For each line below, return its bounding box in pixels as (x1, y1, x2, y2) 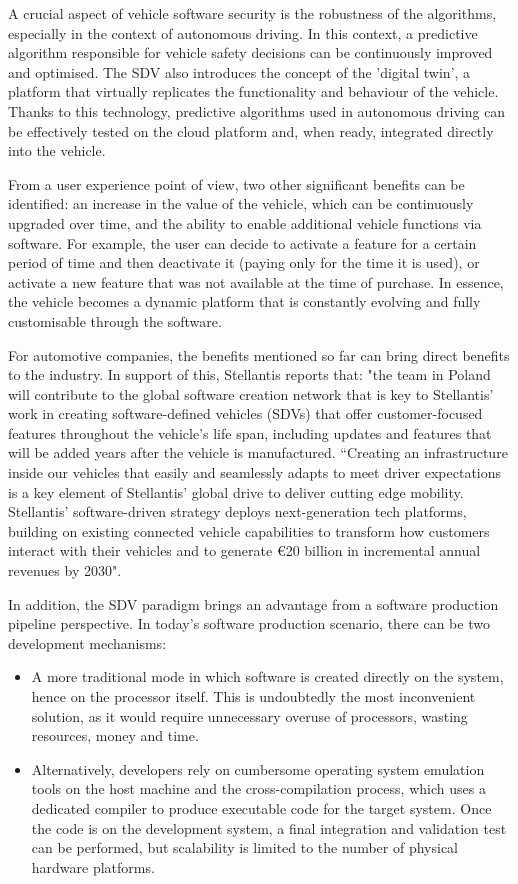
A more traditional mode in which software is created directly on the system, (31, 666, 504, 687)
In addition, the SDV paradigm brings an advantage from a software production (8, 593, 499, 614)
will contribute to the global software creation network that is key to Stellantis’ (8, 383, 494, 404)
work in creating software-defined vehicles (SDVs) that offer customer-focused (8, 403, 483, 424)
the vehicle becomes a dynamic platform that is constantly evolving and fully (8, 291, 481, 312)
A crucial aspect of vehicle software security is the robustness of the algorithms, (8, 3, 497, 23)
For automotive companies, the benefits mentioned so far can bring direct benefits (8, 344, 510, 365)
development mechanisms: (8, 632, 167, 653)
